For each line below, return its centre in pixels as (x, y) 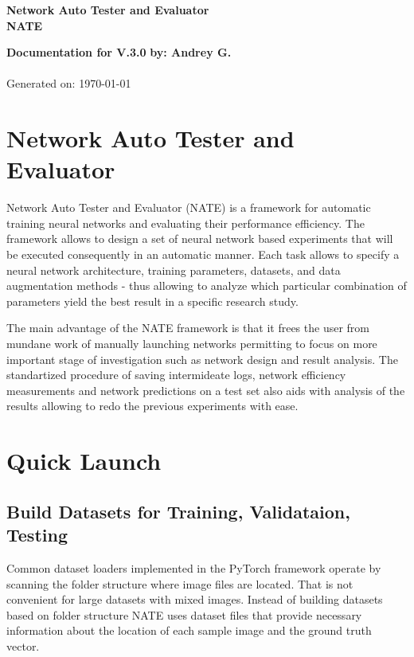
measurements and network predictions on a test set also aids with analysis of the (206, 390)
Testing (37, 535)
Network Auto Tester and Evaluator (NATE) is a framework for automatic (189, 207)
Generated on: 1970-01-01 (69, 83)
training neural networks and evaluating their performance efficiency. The (186, 223)
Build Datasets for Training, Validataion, (178, 511)
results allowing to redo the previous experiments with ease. (152, 406)
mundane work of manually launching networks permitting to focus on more (192, 344)
